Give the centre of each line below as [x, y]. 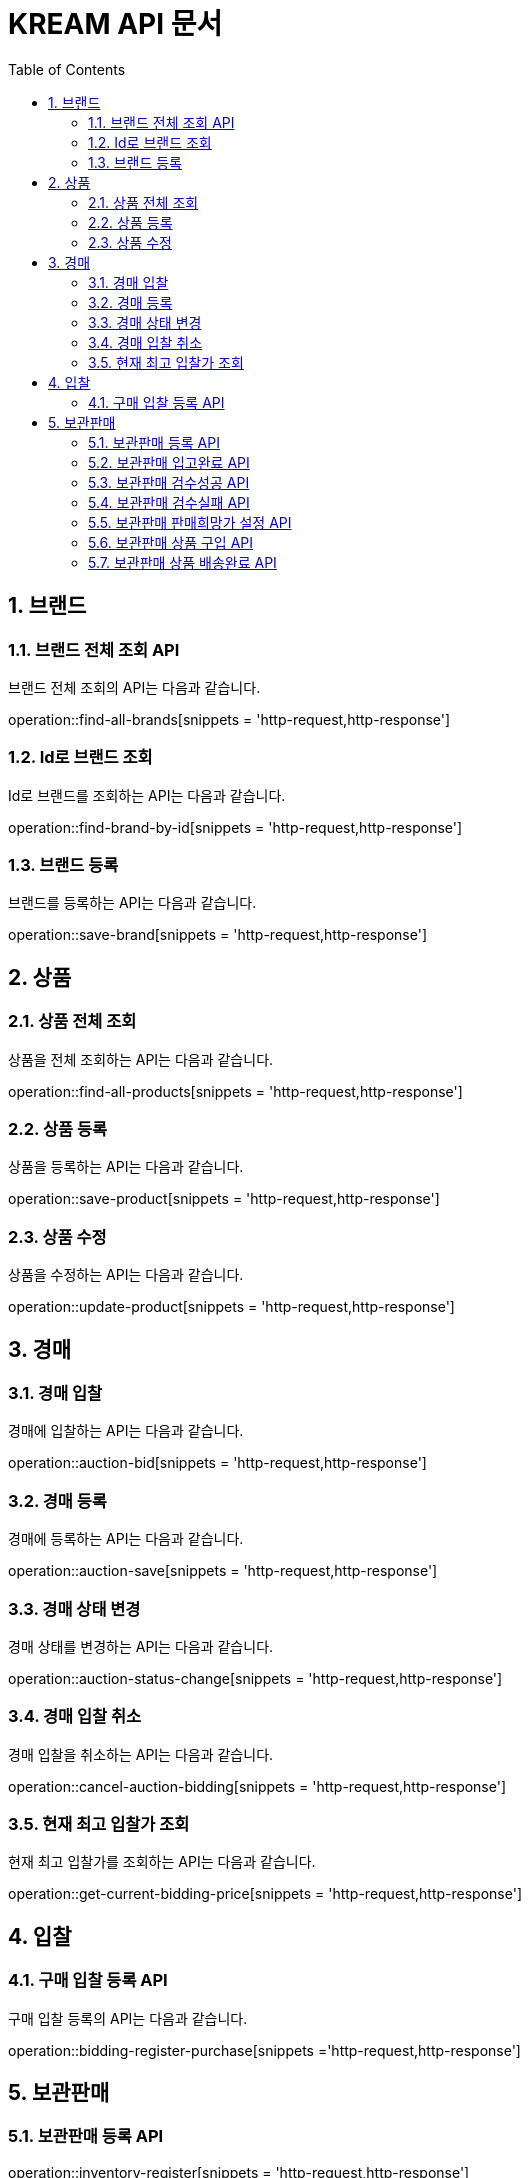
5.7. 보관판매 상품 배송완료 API [182, 562]
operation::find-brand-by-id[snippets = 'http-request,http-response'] [235, 827]
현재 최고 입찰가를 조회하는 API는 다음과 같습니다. [162, 1862]
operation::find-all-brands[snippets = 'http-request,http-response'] [229, 719]
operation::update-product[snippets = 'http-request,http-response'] [231, 1307]
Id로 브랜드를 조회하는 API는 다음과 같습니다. [147, 795]
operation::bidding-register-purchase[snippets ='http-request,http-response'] [264, 2050]
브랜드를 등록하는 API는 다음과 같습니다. [132, 903]
